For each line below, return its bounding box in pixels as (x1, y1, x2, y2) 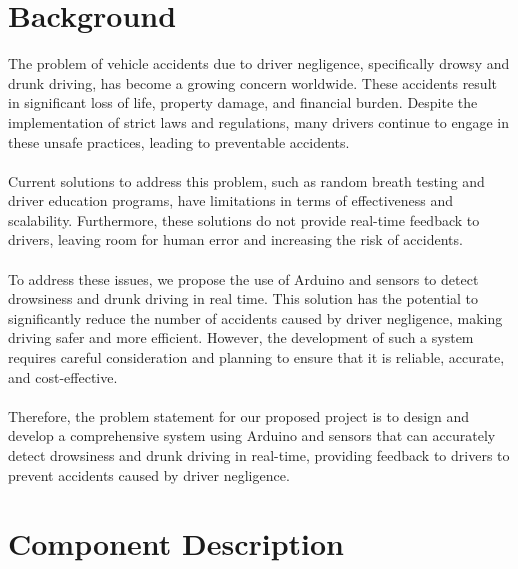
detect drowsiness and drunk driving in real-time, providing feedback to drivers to (8, 445, 510, 465)
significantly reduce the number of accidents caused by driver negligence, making (8, 307, 503, 328)
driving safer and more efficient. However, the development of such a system (8, 327, 474, 348)
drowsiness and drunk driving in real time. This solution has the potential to (8, 288, 479, 309)
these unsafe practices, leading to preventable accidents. (8, 131, 350, 152)
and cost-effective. (8, 366, 118, 387)
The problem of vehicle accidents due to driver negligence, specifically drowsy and (8, 53, 510, 74)
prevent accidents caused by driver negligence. (8, 464, 290, 485)
